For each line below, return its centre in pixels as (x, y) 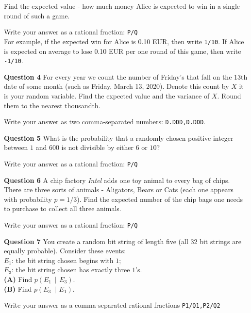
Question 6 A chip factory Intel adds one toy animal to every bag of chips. (117, 180)
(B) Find (18, 288)
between (16, 147)
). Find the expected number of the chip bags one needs (160, 199)
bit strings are (220, 241)
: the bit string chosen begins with (63, 260)
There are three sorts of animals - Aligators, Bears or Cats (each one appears (119, 189)
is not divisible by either (97, 147)
